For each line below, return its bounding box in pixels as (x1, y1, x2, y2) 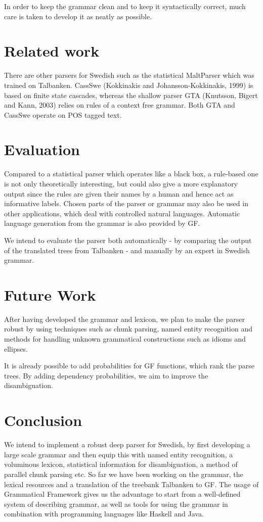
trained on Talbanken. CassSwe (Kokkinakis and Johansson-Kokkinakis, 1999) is (4, 79, 253, 90)
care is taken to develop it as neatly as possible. (4, 11, 152, 21)
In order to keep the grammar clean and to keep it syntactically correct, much (4, 1, 246, 11)
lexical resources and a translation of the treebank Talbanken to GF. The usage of (4, 479, 259, 489)
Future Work (4, 284, 96, 305)
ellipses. (4, 343, 28, 354)
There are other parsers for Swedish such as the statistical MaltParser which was (4, 70, 254, 80)
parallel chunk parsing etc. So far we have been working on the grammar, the (4, 468, 243, 479)
